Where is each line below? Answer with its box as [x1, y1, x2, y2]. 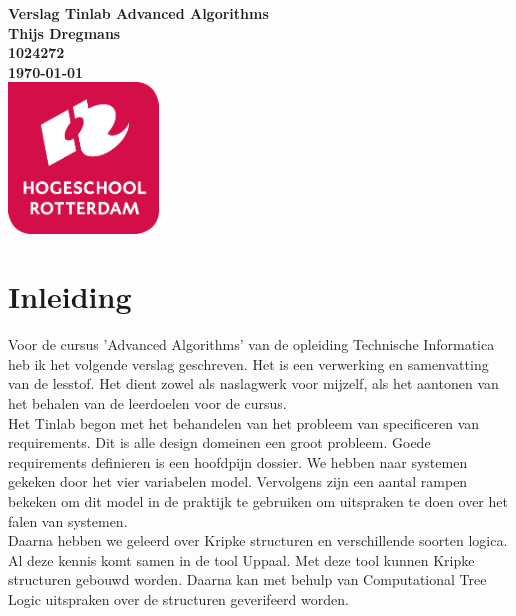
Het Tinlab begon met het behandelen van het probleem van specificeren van [8, 412, 480, 433]
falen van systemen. [8, 510, 128, 531]
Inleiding [8, 276, 132, 317]
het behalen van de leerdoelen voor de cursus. [8, 393, 287, 414]
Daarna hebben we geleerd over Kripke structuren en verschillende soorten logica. [8, 530, 508, 551]
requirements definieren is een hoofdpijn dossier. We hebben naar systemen [8, 451, 468, 472]
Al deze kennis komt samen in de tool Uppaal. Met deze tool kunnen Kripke [8, 549, 475, 570]
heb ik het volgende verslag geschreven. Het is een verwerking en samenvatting [8, 353, 489, 374]
